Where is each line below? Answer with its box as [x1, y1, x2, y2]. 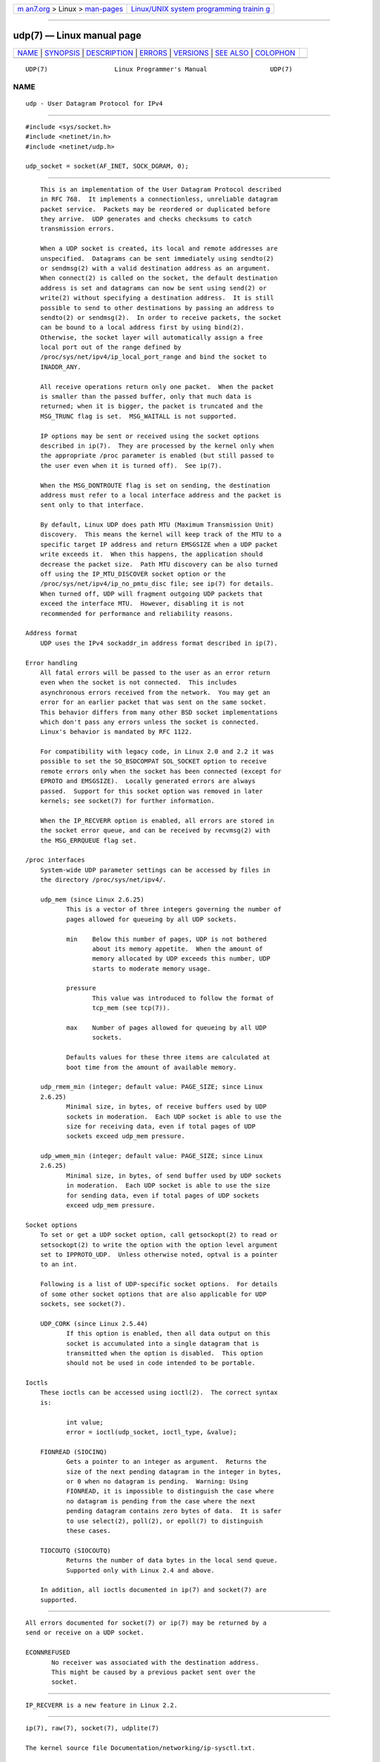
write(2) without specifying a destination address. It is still [39, 294, 274, 302]
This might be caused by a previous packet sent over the [51, 1668, 256, 1677]
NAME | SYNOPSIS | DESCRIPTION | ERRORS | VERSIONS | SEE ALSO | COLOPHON [17, 48, 296, 58]
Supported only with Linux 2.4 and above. [65, 1566, 215, 1575]
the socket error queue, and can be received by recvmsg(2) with [39, 827, 271, 834]
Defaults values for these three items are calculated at [65, 1054, 271, 1061]
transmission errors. [39, 225, 115, 233]
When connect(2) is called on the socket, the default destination [39, 274, 278, 282]
